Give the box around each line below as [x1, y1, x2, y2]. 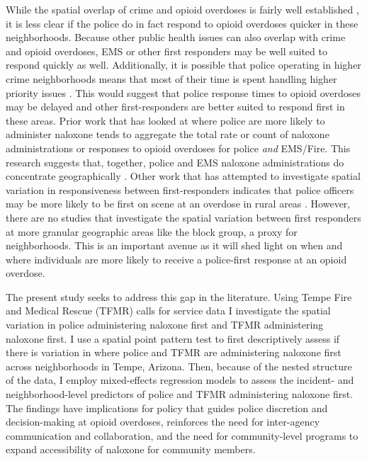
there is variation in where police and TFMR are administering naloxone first [6, 345, 341, 360]
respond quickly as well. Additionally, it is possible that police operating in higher [6, 57, 361, 72]
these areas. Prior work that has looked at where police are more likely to [6, 113, 325, 127]
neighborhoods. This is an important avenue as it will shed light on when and [6, 238, 343, 253]
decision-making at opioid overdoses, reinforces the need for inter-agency [6, 414, 320, 429]
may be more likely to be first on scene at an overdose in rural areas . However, [6, 196, 351, 211]
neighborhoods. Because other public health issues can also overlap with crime [6, 30, 346, 45]
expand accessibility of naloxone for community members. [6, 442, 256, 457]
